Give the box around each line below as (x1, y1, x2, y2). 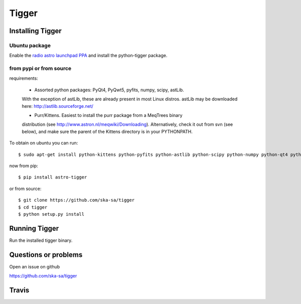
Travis (9, 286, 30, 294)
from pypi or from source (9, 65, 72, 72)
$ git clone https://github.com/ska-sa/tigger (18, 197, 135, 203)
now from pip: (9, 163, 39, 169)
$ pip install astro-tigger (18, 175, 87, 180)
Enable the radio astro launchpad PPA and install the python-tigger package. (9, 53, 168, 59)
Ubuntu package (9, 42, 51, 49)
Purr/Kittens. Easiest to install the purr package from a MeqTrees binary (34, 112, 183, 118)
